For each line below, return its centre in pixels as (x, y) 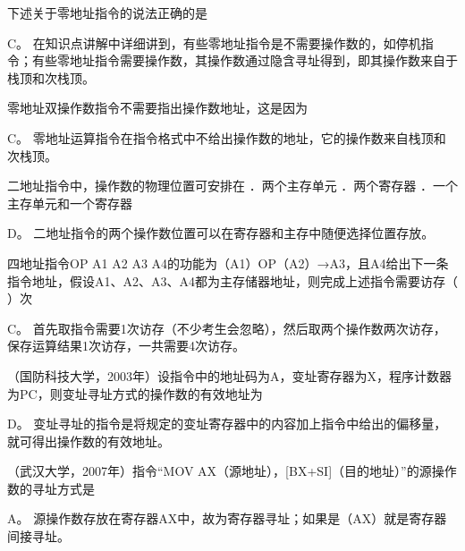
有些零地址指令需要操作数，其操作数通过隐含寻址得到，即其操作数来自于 (245, 60)
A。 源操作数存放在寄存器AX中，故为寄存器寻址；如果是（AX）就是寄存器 (227, 518)
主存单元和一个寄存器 (70, 203)
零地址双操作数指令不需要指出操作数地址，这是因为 (157, 108)
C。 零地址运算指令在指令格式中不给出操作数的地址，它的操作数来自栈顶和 (227, 137)
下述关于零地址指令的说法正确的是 (107, 13)
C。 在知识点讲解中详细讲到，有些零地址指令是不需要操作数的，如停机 (214, 42)
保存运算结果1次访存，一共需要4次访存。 (126, 346)
